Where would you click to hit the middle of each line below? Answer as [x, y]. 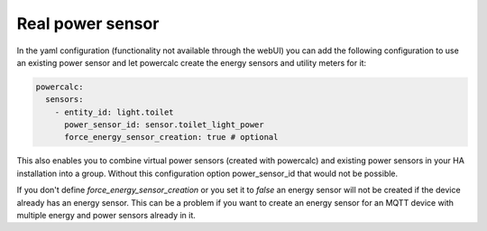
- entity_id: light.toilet [115, 112]
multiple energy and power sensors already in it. [106, 216]
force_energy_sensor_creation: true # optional [171, 137]
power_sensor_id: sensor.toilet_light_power [165, 125]
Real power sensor [88, 23]
